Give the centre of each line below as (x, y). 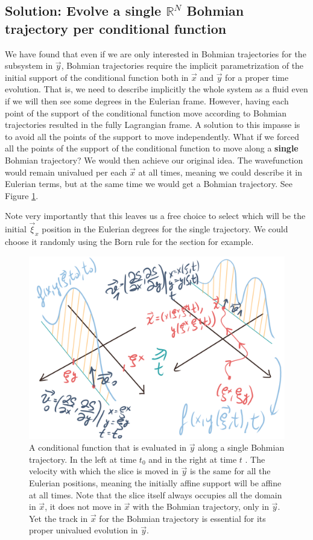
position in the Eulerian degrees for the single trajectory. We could (165, 229)
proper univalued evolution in (84, 530)
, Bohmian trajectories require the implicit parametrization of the (182, 65)
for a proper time (257, 77)
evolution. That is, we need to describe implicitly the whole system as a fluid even (156, 89)
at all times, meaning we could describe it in (220, 172)
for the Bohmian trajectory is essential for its (182, 518)
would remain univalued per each (66, 172)
